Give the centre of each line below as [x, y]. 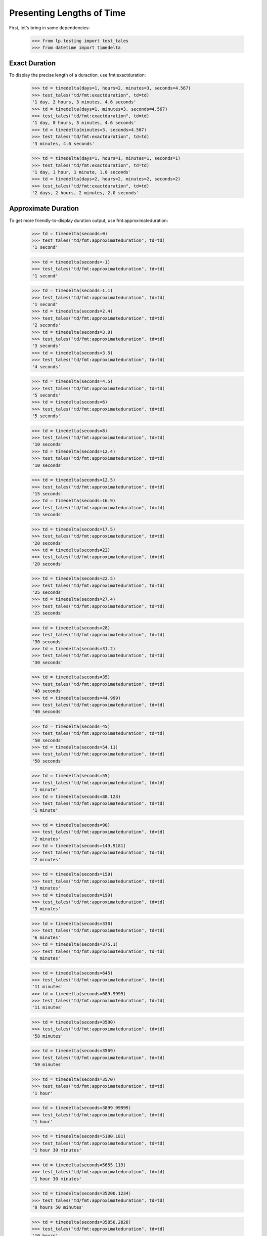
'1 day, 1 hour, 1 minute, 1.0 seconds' [81, 172]
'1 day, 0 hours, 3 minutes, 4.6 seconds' [84, 123]
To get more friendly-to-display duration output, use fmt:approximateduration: [89, 221]
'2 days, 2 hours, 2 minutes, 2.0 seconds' [86, 193]
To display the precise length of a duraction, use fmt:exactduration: [78, 75]
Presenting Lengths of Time [67, 13]
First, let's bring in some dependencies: [49, 28]
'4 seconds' [46, 367]
